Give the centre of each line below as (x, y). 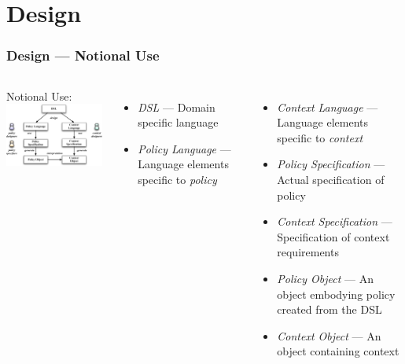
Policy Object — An (325, 278)
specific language (178, 122)
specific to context (320, 137)
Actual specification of (331, 179)
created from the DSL (330, 309)
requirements (308, 252)
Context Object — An (329, 335)
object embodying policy (336, 294)
